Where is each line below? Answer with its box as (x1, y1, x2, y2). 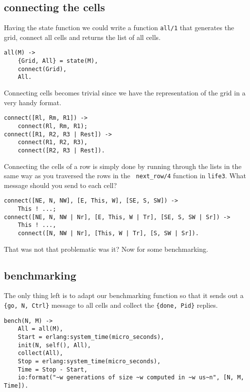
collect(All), (18, 350, 63, 357)
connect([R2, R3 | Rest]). (18, 147, 105, 154)
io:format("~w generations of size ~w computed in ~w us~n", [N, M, (18, 374, 244, 381)
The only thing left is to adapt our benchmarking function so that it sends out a (4, 290, 244, 300)
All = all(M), (18, 325, 63, 333)
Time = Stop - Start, (18, 366, 88, 373)
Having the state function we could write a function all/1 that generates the (4, 22, 234, 33)
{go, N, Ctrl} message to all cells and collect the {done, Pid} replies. (4, 300, 218, 310)
